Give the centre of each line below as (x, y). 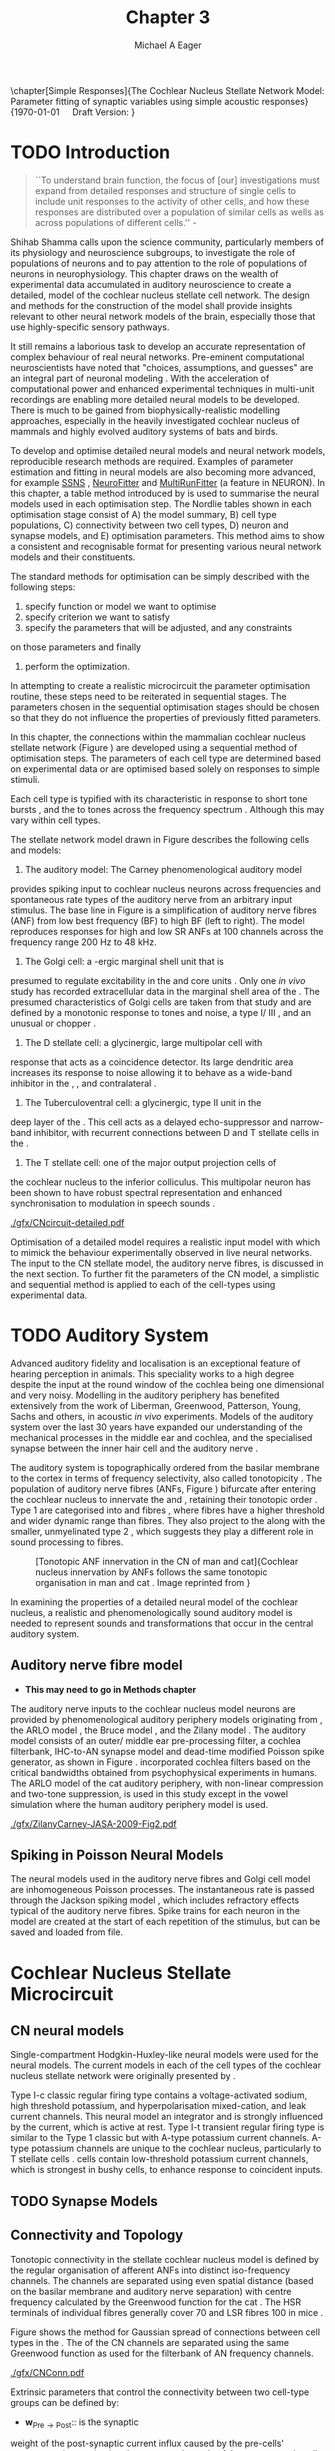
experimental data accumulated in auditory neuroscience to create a (151, 284)
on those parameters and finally (76, 647)
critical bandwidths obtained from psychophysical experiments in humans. (164, 1772)
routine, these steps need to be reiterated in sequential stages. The (148, 696)
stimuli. (25, 779)
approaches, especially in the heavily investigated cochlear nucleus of (155, 420)
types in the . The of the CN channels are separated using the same (150, 2342)
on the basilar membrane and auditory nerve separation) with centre (151, 2291)
